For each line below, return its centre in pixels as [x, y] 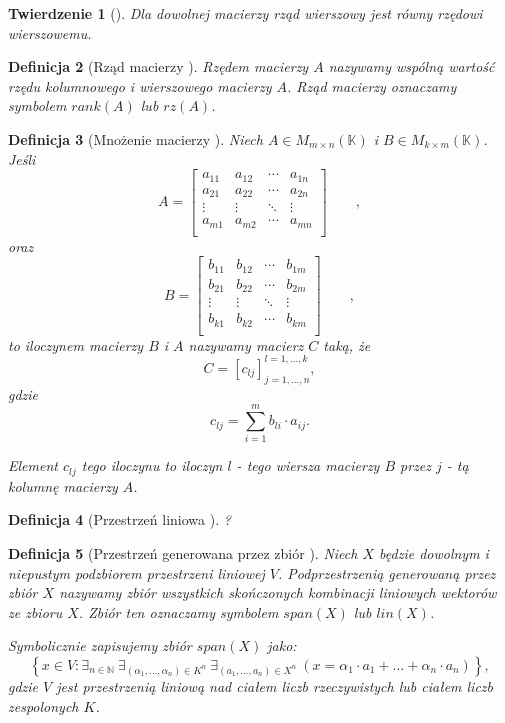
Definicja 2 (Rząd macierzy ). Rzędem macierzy [158, 66]
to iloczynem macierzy [76, 344]
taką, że [347, 344]
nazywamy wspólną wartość [411, 66]
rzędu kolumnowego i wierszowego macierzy [140, 85]
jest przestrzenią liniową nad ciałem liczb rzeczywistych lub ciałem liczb [275, 686]
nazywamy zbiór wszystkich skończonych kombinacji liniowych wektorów [278, 592]
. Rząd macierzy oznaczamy [372, 85]
